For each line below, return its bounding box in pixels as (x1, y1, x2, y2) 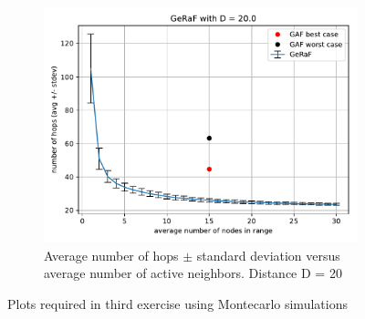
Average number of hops (44, 245, 179, 264)
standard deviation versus (196, 245, 340, 264)
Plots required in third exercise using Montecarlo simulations (7, 293, 348, 313)
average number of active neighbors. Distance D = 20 (44, 263, 342, 283)
